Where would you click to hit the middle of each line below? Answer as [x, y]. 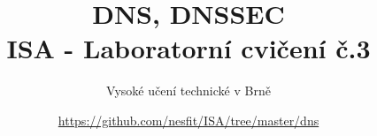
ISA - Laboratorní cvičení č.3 [188, 48]
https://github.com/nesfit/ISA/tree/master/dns [188, 120]
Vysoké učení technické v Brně [188, 91]
